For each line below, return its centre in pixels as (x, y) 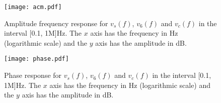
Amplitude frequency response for (56, 23)
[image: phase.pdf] (36, 59)
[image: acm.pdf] (33, 7)
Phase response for (33, 75)
